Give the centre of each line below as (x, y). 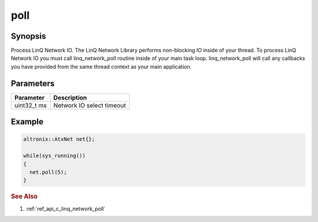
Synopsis (29, 36)
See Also (24, 197)
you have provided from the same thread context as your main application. (101, 66)
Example (27, 122)
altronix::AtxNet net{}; (59, 139)
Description (70, 97)
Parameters (33, 83)
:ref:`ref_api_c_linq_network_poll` (66, 208)
